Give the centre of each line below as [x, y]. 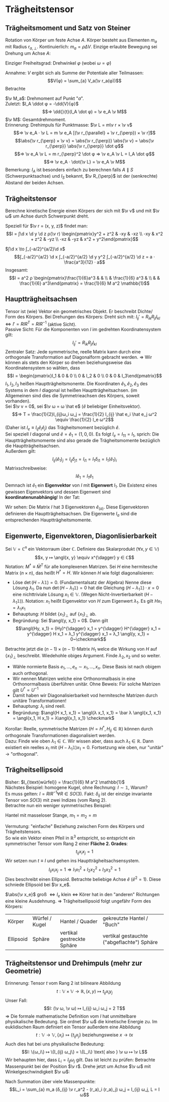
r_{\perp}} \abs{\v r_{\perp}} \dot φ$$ [84, 146]
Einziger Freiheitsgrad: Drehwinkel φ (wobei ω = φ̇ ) [58, 63]
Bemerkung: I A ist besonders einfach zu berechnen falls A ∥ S [69, 170]
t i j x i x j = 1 [84, 852]
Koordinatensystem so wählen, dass [43, 368]
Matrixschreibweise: [26, 468]
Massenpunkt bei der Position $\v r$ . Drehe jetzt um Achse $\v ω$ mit [78, 1066]
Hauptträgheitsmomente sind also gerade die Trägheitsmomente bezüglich [83, 441]
